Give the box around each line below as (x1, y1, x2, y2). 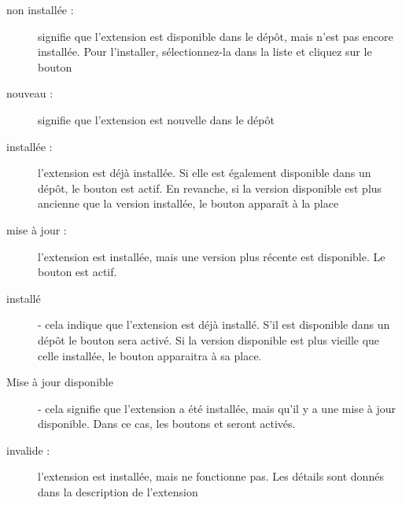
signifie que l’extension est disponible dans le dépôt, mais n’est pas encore (38, 28, 393, 44)
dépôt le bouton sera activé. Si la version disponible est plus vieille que (38, 331, 380, 348)
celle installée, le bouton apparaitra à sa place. (38, 347, 262, 363)
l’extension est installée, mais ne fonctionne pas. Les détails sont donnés (38, 468, 384, 485)
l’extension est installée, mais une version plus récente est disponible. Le (38, 248, 385, 264)
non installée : (6, 2, 74, 17)
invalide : (6, 441, 50, 458)
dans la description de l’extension (38, 484, 198, 500)
